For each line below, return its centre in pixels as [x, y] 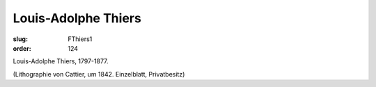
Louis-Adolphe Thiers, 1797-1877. [61, 61]
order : [22, 48]
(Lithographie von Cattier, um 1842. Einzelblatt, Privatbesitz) [99, 74]
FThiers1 [80, 39]
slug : [20, 39]
